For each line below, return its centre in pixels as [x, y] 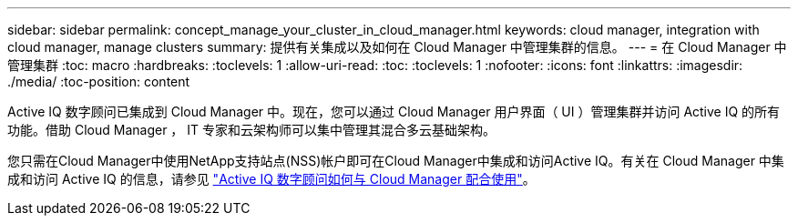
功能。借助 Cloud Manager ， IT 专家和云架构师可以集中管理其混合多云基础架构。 [252, 130]
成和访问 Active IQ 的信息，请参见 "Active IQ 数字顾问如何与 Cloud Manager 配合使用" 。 [271, 179]
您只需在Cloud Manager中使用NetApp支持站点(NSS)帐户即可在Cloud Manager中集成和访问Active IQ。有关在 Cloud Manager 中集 [396, 161]
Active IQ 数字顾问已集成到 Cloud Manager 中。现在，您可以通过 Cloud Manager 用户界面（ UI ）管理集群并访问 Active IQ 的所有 [394, 111]
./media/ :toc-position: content [99, 81]
